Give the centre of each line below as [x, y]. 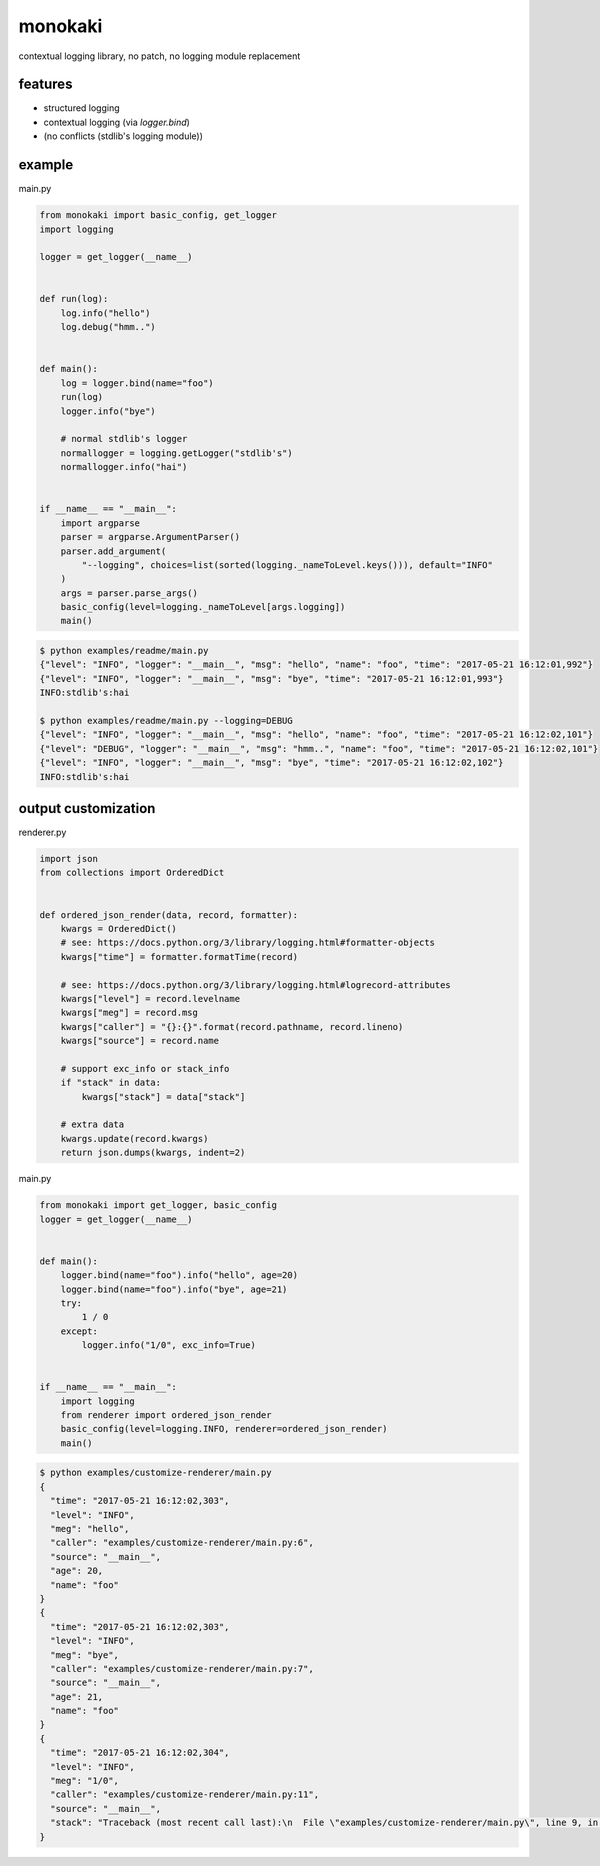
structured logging [81, 108]
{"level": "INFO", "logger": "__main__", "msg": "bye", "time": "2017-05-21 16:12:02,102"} [271, 763]
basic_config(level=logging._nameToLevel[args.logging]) [203, 607]
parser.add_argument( [113, 551]
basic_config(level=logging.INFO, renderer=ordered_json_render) [224, 1429]
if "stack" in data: [111, 1083]
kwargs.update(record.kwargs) [134, 1138]
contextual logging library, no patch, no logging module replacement [159, 56]
